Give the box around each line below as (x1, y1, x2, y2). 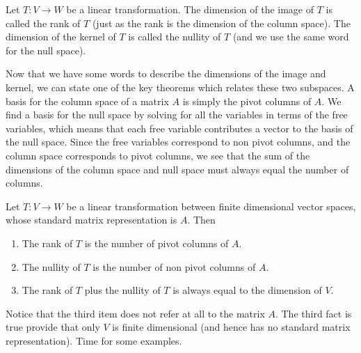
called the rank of (6, 15, 81, 30)
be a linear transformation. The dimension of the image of (66, 2, 314, 16)
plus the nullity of (84, 283, 161, 297)
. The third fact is (275, 306, 352, 320)
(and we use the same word (232, 29, 349, 44)
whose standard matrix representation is (6, 212, 177, 227)
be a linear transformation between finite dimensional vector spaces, (66, 198, 356, 213)
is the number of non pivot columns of (93, 259, 256, 274)
